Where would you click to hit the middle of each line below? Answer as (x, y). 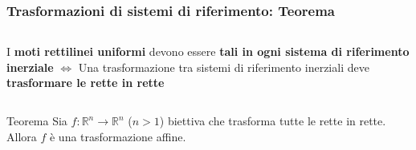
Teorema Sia (37, 120)
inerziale (30, 67)
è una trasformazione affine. (118, 136)
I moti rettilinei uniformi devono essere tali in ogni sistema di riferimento (208, 51)
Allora (22, 136)
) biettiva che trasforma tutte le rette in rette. (273, 120)
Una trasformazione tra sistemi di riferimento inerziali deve (224, 67)
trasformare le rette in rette (86, 83)
